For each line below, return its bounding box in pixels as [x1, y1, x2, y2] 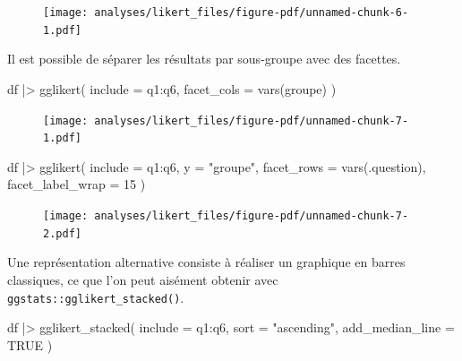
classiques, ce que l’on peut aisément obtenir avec [7, 270, 278, 288]
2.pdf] [43, 227, 81, 240]
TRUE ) [7, 335, 53, 354]
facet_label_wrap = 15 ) [7, 175, 146, 193]
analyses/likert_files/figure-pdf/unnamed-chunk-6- [94, 6, 409, 19]
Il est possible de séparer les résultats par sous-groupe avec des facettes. [7, 49, 401, 68]
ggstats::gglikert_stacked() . [7, 288, 184, 306]
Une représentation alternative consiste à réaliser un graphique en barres [7, 253, 406, 271]
